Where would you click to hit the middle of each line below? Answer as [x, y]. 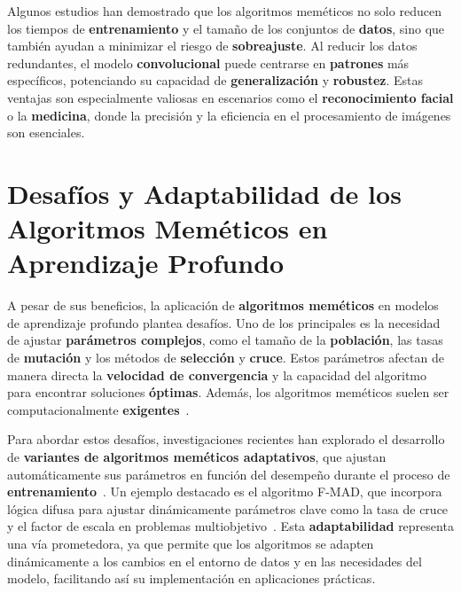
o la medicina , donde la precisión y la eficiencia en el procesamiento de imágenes [229, 115]
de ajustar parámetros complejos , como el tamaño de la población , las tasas [225, 340]
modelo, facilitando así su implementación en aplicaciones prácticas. [191, 578]
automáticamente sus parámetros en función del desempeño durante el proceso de [229, 474]
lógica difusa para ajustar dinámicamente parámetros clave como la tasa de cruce [228, 508]
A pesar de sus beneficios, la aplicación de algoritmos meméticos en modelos [223, 305]
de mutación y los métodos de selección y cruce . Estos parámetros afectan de [226, 358]
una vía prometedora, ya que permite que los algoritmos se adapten [191, 543]
